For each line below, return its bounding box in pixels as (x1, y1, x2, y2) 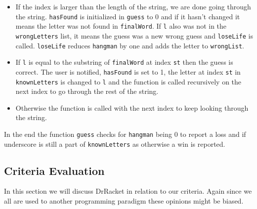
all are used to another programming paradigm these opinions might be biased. (4, 196, 244, 206)
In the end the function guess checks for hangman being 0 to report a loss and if (4, 128, 246, 139)
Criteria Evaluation (4, 163, 105, 178)
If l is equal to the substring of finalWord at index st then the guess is (15, 57, 233, 67)
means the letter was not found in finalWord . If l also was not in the (15, 21, 227, 31)
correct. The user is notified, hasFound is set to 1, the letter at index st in (15, 66, 241, 77)
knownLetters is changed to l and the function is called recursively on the (15, 76, 242, 86)
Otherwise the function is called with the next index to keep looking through (15, 102, 249, 113)
